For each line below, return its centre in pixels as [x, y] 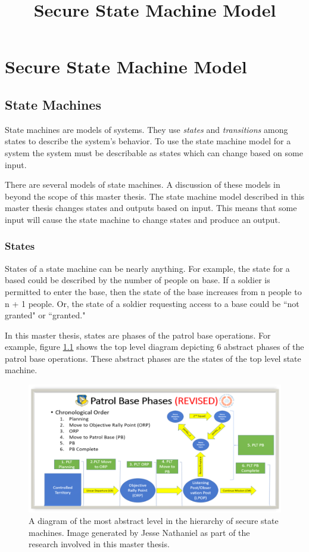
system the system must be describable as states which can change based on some [154, 152]
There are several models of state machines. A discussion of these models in [143, 184]
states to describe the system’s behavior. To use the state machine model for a [148, 141]
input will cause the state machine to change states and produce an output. [143, 219]
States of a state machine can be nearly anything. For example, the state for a [147, 268]
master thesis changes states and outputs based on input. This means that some [151, 208]
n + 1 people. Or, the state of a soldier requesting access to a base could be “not [152, 303]
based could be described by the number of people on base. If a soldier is [138, 280]
